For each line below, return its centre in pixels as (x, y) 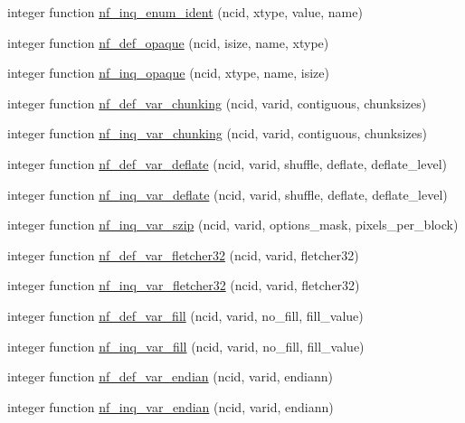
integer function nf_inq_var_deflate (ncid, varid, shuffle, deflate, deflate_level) (228, 194)
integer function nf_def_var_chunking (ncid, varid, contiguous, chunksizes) (217, 103)
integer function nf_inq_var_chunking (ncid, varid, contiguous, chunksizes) (217, 133)
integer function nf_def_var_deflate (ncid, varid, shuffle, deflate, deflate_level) (227, 163)
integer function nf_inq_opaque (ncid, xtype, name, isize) (168, 73)
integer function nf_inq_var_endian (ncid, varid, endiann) (171, 406)
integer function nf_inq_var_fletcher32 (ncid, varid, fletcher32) (184, 285)
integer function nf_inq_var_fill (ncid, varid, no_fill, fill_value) (186, 346)
